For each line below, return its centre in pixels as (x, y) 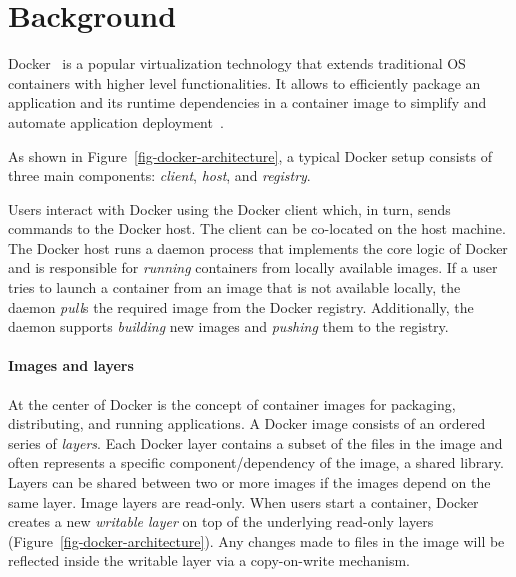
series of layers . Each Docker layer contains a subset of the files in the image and (255, 442)
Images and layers (71, 365)
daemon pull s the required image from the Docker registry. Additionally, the (241, 306)
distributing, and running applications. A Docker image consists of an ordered (247, 423)
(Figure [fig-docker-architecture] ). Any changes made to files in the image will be (256, 540)
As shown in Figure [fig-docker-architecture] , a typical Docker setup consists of (250, 155)
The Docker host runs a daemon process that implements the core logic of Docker (258, 247)
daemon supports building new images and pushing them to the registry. (228, 326)
